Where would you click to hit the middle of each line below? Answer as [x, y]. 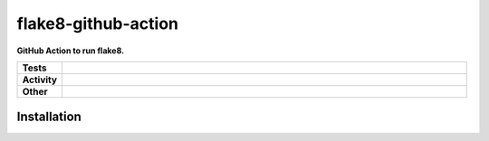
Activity [40, 80]
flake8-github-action [97, 23]
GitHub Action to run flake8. [71, 51]
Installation [49, 117]
